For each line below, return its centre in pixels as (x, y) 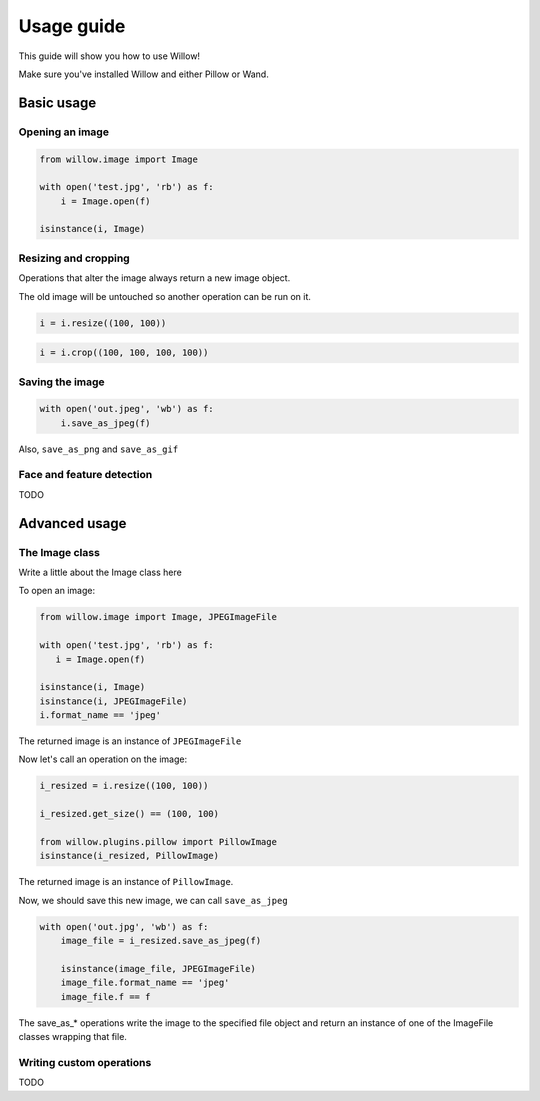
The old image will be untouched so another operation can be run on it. (165, 296)
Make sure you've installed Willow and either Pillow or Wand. (143, 74)
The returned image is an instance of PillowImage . (126, 882)
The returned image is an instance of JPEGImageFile (130, 741)
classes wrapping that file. (72, 1037)
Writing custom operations (85, 1062)
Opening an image (64, 132)
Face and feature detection (85, 475)
